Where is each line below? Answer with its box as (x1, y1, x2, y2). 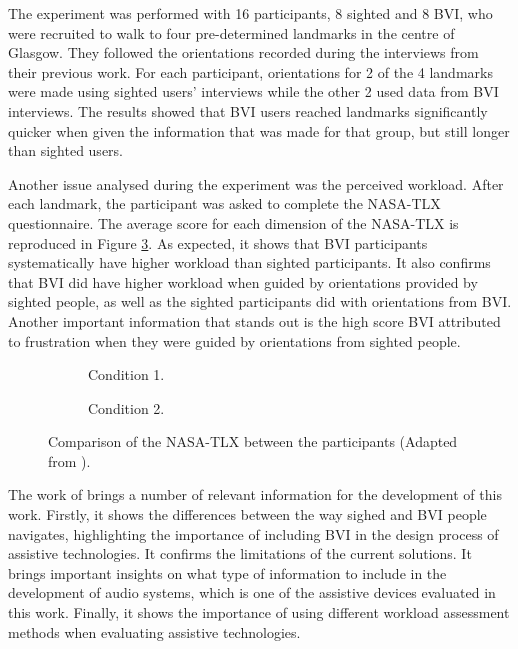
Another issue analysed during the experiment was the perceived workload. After (8, 173, 504, 194)
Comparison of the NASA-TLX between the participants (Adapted (48, 431, 458, 452)
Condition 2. (88, 397, 165, 418)
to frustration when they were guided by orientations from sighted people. (8, 330, 461, 351)
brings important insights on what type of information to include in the (8, 562, 447, 583)
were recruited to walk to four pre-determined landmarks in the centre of (8, 22, 455, 43)
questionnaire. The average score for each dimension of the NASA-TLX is (8, 212, 459, 233)
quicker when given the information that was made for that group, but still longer (8, 120, 510, 141)
